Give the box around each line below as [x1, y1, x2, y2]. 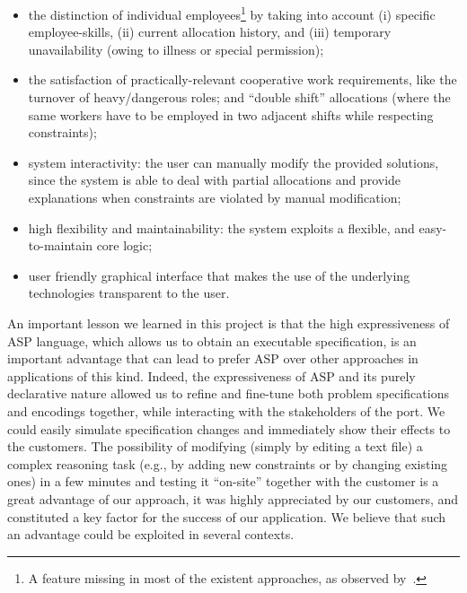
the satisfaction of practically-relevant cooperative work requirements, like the [28, 70, 457, 89]
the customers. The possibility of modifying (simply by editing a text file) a [7, 437, 423, 456]
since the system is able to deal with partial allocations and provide [28, 170, 401, 189]
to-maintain [28, 236, 93, 255]
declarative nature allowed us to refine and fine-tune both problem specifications [7, 384, 449, 403]
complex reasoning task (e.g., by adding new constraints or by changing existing [7, 454, 448, 473]
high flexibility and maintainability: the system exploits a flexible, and [28, 218, 415, 237]
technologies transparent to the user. [28, 283, 230, 302]
